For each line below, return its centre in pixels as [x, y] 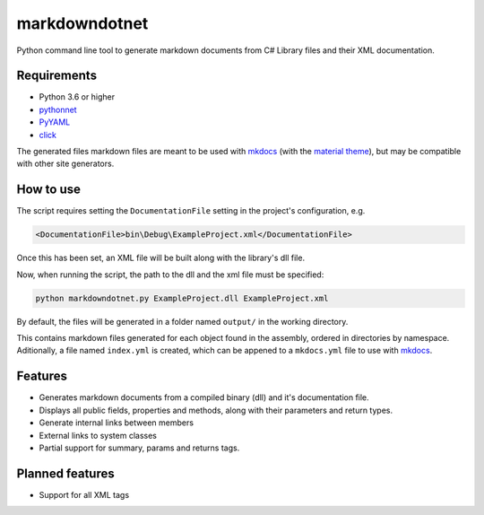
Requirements [57, 76]
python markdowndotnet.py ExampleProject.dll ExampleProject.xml [182, 298]
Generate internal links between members [117, 423]
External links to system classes [98, 435]
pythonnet [58, 109]
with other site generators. [65, 164]
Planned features [66, 473]
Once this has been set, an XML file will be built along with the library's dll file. [160, 258]
